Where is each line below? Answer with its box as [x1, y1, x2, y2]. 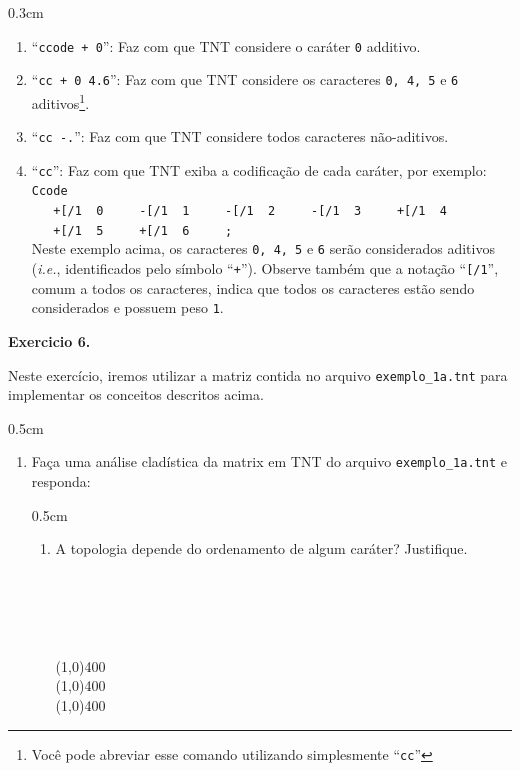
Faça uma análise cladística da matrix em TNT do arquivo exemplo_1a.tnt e [31, 451, 507, 472]
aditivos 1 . [31, 89, 90, 113]
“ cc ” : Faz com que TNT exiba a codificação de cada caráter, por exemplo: [31, 159, 487, 180]
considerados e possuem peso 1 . [31, 297, 224, 318]
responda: [31, 471, 91, 492]
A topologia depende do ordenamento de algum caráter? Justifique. [55, 538, 468, 559]
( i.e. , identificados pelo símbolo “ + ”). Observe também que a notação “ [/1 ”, [31, 258, 499, 279]
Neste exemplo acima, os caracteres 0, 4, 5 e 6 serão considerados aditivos [31, 238, 495, 259]
